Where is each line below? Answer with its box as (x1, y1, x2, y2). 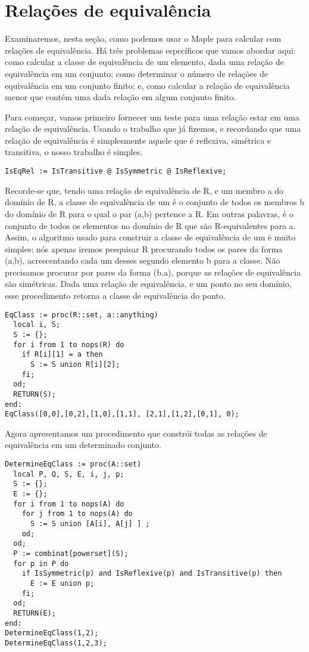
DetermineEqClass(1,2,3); (5, 638, 107, 647)
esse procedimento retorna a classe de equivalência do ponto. (5, 289, 226, 302)
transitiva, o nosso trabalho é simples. (5, 146, 143, 158)
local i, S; (13, 320, 61, 329)
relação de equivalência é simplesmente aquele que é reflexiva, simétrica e (5, 134, 271, 146)
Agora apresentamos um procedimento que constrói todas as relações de (5, 427, 267, 439)
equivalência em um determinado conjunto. (5, 438, 161, 451)
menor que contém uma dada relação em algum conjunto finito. (5, 91, 236, 103)
